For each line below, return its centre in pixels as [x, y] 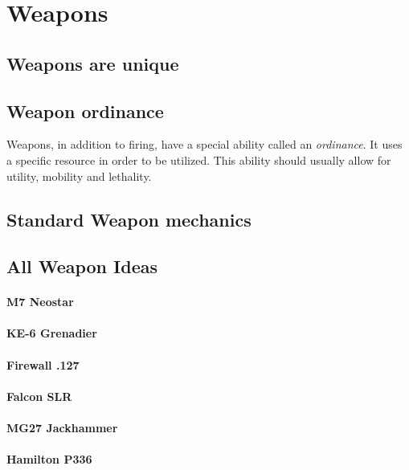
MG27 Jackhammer [62, 428]
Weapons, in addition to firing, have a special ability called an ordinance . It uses [204, 144]
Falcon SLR [39, 396]
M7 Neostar [40, 302]
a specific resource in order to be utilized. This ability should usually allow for [199, 159]
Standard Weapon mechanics [129, 219]
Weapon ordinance [85, 110]
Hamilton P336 [49, 459]
